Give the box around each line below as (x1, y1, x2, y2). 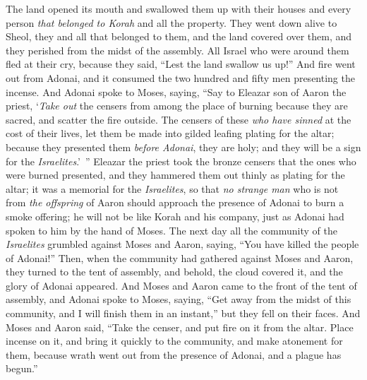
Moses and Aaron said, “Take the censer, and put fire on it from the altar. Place (6, 319, 354, 334)
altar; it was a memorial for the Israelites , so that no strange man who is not (6, 181, 339, 196)
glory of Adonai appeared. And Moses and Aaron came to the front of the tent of (6, 278, 357, 292)
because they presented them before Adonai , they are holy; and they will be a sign (6, 139, 361, 154)
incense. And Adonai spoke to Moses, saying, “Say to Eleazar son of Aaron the (6, 84, 347, 99)
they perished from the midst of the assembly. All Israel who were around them (6, 42, 349, 57)
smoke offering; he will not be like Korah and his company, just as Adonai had (6, 208, 344, 223)
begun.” (6, 361, 38, 376)
